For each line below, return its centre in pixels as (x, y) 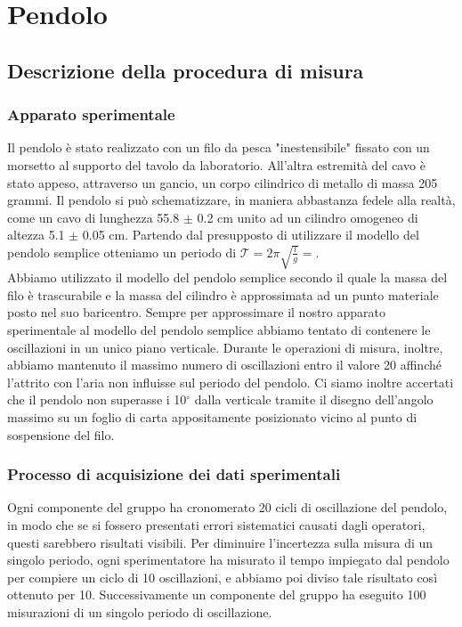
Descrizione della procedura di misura (186, 70)
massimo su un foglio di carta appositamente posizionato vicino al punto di (212, 416)
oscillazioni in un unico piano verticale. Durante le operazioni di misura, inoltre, (225, 347)
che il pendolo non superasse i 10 (97, 399)
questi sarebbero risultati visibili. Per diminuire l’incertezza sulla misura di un (220, 542)
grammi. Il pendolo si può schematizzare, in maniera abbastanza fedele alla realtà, (231, 200)
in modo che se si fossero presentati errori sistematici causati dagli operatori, (216, 524)
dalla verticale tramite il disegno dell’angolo (314, 399)
